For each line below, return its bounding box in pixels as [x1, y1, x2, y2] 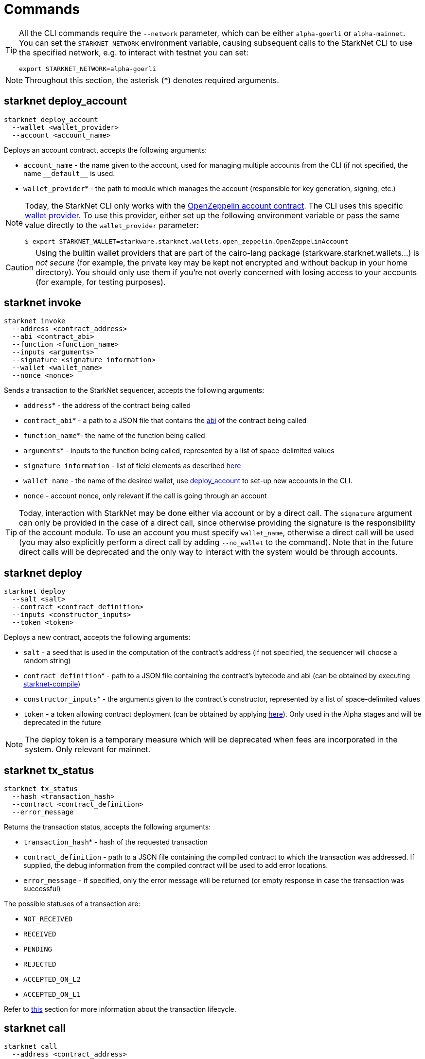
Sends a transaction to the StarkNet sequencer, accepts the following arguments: [4, 386, 265, 395]
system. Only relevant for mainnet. [25, 744, 151, 755]
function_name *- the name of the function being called [23, 431, 205, 440]
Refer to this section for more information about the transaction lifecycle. [4, 1005, 236, 1014]
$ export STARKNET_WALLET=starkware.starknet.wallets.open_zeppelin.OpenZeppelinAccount [25, 237, 349, 245]
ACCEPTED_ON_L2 [23, 975, 81, 984]
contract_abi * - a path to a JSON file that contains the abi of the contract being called [23, 416, 307, 425]
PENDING [23, 945, 53, 953]
